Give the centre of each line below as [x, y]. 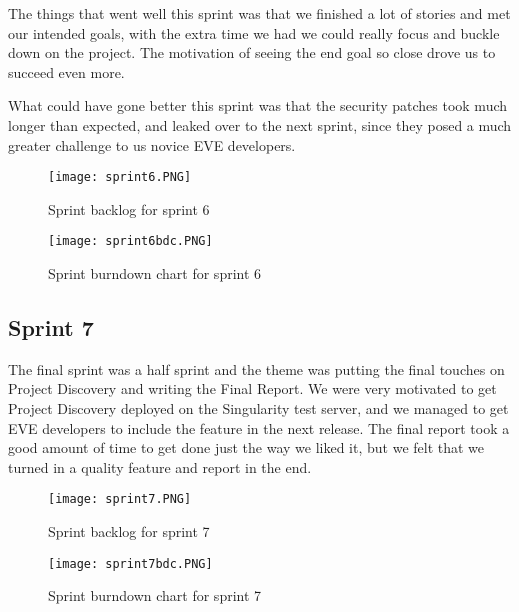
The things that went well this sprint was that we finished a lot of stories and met [259, 13]
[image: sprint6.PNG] [120, 177]
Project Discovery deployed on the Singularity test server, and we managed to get [258, 408]
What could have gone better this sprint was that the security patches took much [258, 105]
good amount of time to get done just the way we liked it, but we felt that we [246, 447]
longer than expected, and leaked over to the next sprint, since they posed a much [260, 124]
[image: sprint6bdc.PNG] [130, 241]
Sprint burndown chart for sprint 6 [155, 273]
